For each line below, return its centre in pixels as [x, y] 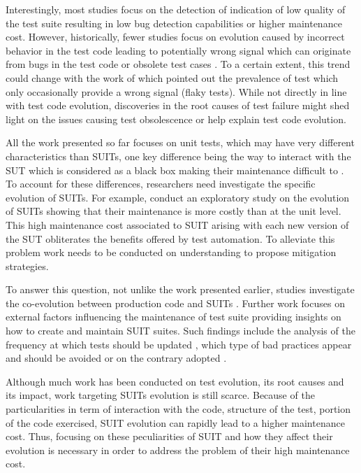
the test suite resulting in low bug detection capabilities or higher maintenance [174, 23]
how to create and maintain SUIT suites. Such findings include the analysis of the [180, 331]
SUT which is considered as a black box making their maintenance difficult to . [175, 170]
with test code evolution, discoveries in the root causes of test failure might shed [178, 105]
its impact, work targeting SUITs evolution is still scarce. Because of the [160, 395]
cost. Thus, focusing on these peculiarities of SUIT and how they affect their [169, 436]
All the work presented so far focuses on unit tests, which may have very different [180, 142]
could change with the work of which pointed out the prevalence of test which [172, 77]
